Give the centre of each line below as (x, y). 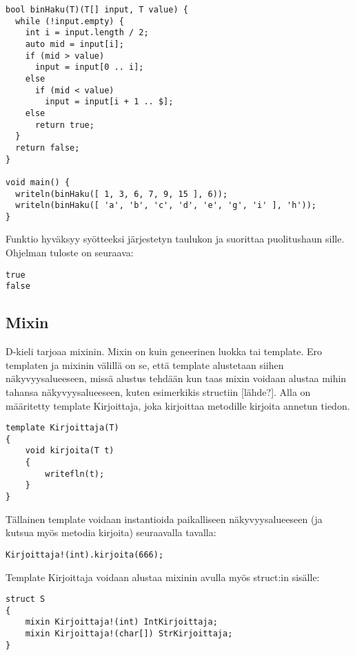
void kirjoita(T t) (70, 451)
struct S (26, 599)
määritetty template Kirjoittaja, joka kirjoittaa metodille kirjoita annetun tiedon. (178, 405)
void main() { (38, 182)
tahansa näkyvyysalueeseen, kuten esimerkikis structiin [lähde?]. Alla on (158, 391)
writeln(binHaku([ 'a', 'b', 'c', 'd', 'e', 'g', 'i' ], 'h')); (166, 206)
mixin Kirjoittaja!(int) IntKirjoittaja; (121, 622)
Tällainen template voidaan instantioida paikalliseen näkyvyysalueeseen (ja (164, 519)
